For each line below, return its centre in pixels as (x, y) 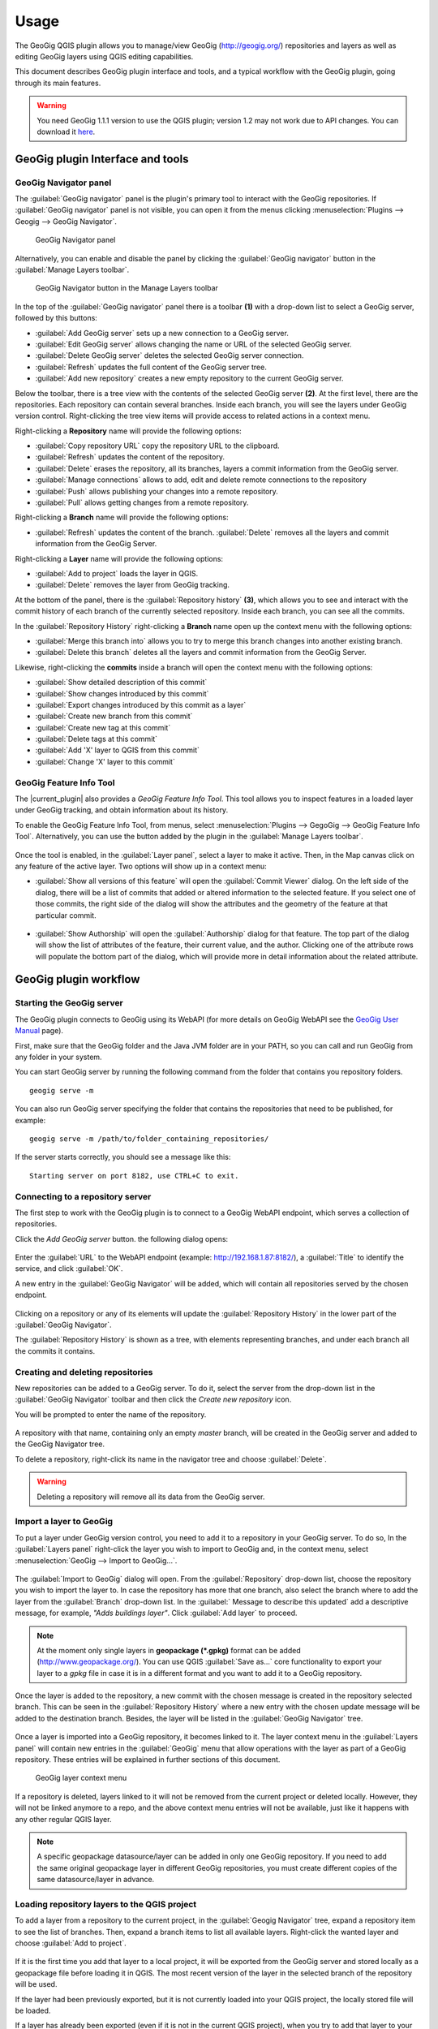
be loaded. (33, 2011)
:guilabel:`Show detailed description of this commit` (121, 683)
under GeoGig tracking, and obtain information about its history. (122, 810)
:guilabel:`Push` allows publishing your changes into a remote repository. (157, 491)
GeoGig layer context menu (81, 1778)
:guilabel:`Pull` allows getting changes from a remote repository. (142, 502)
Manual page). (39, 1031)
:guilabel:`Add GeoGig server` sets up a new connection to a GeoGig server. (162, 333)
